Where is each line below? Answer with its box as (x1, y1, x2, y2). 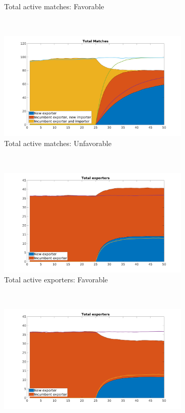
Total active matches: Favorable (4, 1, 104, 11)
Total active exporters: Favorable (4, 274, 108, 285)
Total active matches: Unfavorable (4, 137, 112, 148)
